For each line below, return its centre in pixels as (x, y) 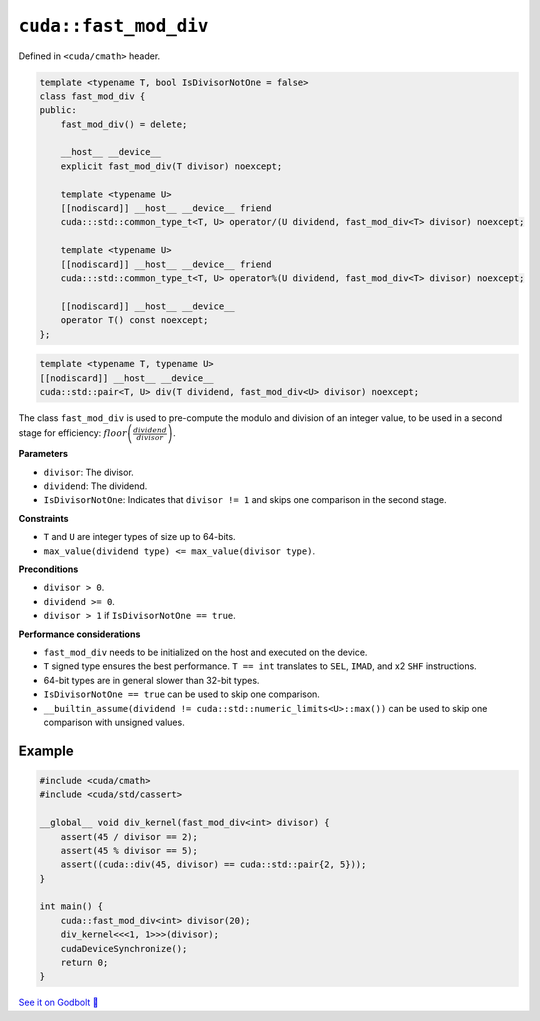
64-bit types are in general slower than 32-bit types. (151, 680)
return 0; (84, 963)
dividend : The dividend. (95, 486)
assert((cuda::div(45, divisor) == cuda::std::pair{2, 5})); (213, 864)
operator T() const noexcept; (134, 320)
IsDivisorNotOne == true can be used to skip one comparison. (181, 694)
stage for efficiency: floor (72, 433)
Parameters (43, 454)
